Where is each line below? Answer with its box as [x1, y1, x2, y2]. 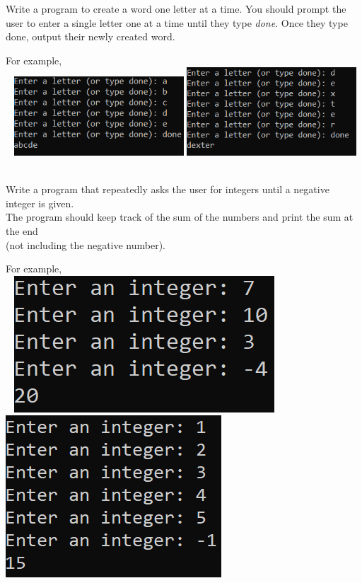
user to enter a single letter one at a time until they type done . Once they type [6, 15, 348, 30]
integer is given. [6, 195, 74, 210]
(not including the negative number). [6, 237, 166, 252]
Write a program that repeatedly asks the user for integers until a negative [6, 182, 329, 197]
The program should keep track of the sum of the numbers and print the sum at [6, 209, 354, 224]
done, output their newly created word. [6, 29, 175, 44]
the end [6, 224, 38, 238]
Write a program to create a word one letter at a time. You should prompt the [6, 1, 346, 16]
